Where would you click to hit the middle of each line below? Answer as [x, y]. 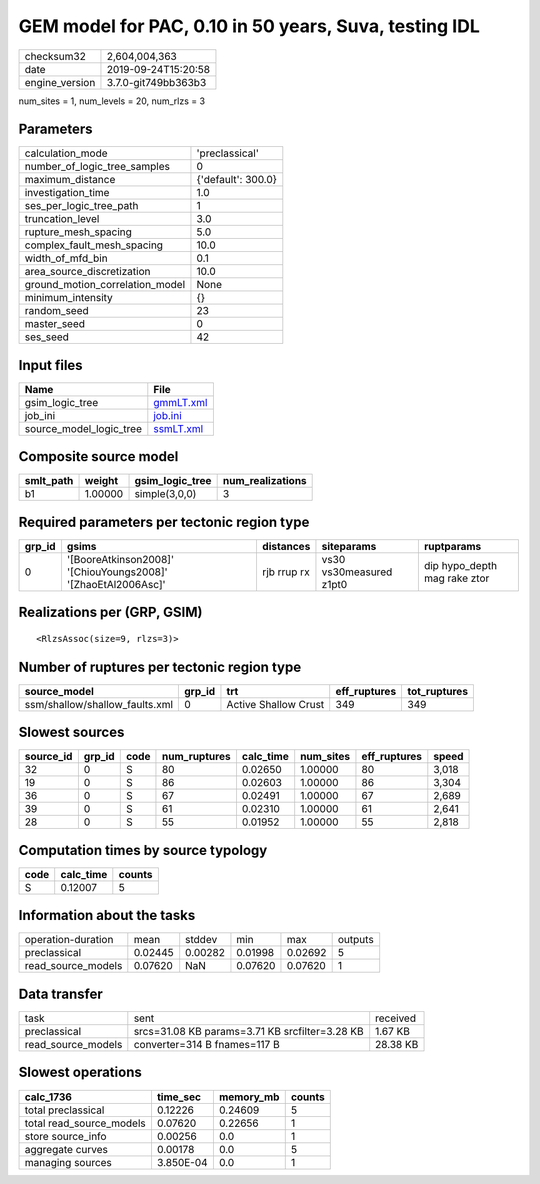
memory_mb [249, 1097]
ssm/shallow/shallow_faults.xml [99, 704]
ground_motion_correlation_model [105, 285]
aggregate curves [66, 1149]
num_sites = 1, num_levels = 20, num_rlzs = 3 [111, 101]
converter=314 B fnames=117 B [206, 1044]
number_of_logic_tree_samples [97, 167]
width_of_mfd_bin [66, 258]
